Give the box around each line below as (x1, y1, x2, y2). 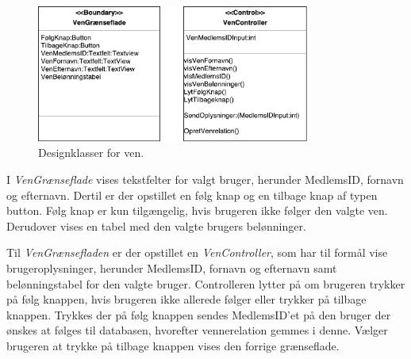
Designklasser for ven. (38, 144, 144, 161)
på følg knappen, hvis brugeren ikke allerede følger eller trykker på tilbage (6, 291, 367, 307)
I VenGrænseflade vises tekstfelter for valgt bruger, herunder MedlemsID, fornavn (6, 170, 404, 187)
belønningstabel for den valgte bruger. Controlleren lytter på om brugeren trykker (6, 275, 405, 292)
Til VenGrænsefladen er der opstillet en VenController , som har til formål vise (6, 244, 388, 261)
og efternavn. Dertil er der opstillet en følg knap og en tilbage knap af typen (6, 186, 378, 203)
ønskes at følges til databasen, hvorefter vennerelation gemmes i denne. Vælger (6, 322, 388, 338)
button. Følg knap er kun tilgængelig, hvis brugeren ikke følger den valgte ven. (6, 202, 388, 219)
